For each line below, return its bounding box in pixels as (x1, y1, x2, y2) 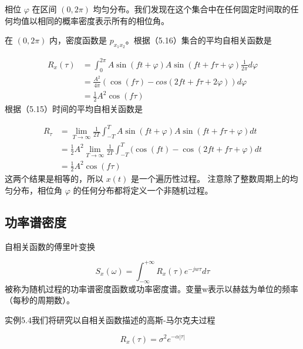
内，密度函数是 (49, 34, 107, 46)
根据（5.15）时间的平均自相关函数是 (5, 103, 143, 115)
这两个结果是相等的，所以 (5, 172, 103, 185)
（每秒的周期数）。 (5, 294, 75, 306)
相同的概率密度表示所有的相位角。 (37, 14, 169, 26)
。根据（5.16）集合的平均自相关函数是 (125, 34, 272, 46)
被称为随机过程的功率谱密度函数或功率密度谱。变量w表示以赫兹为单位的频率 (5, 282, 299, 294)
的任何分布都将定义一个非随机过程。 (73, 184, 213, 196)
